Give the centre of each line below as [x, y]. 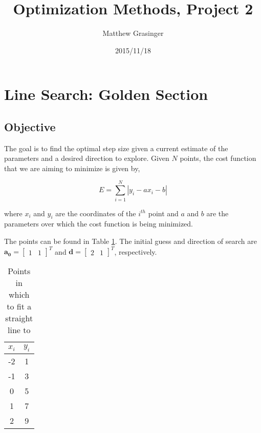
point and [163, 213]
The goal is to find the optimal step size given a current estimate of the [116, 148]
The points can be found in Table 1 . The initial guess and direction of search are [130, 241]
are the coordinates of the [96, 213]
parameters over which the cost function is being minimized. [99, 224]
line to [19, 330]
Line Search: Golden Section [106, 94]
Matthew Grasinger [133, 33]
